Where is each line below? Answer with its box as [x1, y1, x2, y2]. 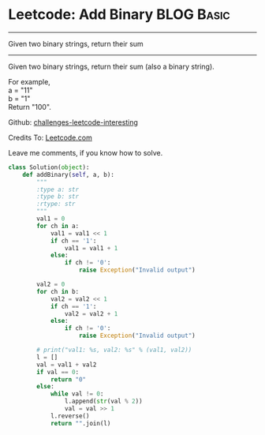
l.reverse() [50, 412, 90, 420]
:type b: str [36, 193, 80, 201]
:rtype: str [36, 200, 77, 208]
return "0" [50, 375, 87, 384]
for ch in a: [36, 222, 80, 230]
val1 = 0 [36, 215, 65, 223]
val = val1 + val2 [36, 361, 97, 369]
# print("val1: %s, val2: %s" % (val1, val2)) [36, 346, 192, 354]
